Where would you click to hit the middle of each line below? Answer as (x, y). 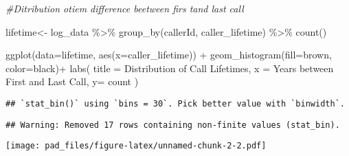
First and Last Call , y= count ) (72, 81)
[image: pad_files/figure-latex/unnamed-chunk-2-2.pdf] (136, 146)
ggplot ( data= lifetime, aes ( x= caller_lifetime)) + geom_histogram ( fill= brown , (169, 55)
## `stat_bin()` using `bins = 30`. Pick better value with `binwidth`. (175, 103)
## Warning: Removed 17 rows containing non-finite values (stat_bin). (173, 125)
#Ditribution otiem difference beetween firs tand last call (125, 8)
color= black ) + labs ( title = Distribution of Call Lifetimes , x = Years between (170, 68)
